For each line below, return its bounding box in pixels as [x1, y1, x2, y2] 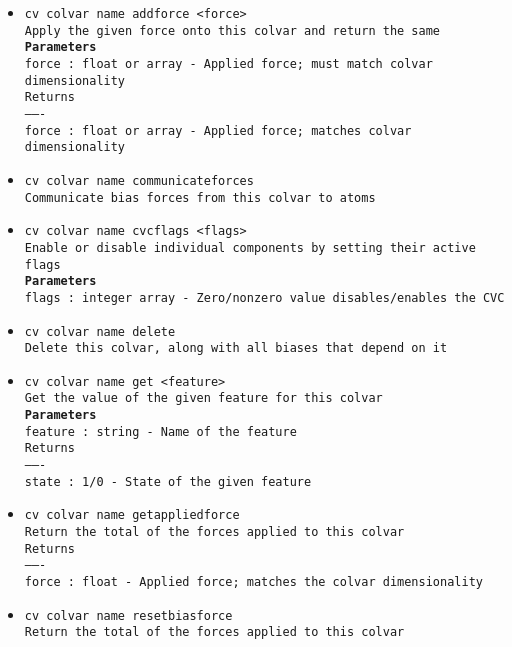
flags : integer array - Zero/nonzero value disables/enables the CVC [24, 290, 505, 305]
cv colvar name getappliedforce [24, 508, 240, 523]
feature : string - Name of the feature [24, 424, 297, 439]
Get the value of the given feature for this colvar [24, 391, 383, 406]
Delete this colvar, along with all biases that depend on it [24, 341, 448, 356]
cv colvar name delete [24, 324, 176, 339]
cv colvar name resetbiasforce [24, 608, 233, 623]
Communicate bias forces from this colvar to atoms [24, 190, 376, 205]
